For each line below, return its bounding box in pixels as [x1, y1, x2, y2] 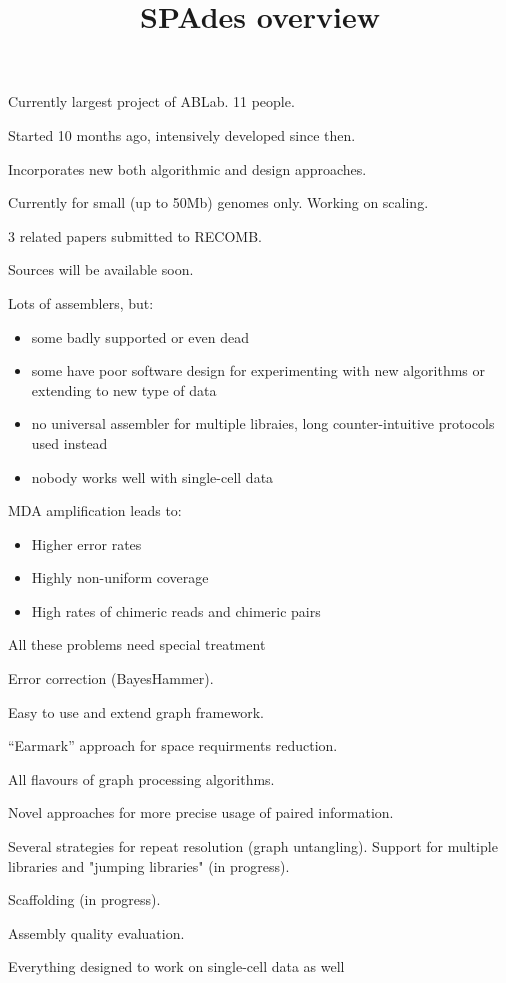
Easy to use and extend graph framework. [8, 701, 264, 722]
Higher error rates [31, 533, 142, 554]
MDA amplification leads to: [8, 500, 182, 521]
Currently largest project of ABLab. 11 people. [8, 91, 295, 112]
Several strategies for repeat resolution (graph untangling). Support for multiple [8, 836, 498, 857]
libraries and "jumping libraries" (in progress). [8, 855, 290, 876]
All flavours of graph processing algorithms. [8, 768, 275, 789]
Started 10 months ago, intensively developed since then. [8, 124, 356, 145]
